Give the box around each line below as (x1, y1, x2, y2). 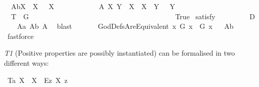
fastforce (7, 30, 34, 41)
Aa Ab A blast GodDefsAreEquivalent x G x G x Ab (17, 21, 234, 31)
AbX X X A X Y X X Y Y (11, 1, 175, 11)
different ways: (4, 57, 49, 68)
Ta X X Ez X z (7, 74, 68, 85)
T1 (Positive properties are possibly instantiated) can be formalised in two (4, 48, 235, 58)
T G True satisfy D (11, 11, 255, 21)
